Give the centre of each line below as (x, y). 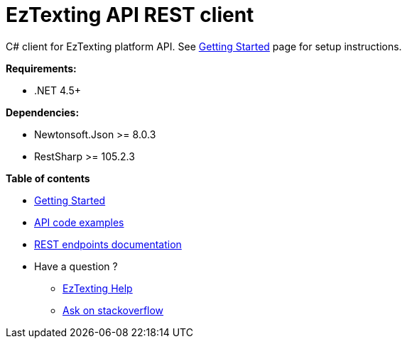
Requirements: (41, 68)
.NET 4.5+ (58, 90)
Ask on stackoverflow (113, 310)
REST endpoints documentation (108, 244)
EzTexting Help (98, 288)
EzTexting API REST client (130, 15)
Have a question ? (76, 266)
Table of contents (48, 178)
